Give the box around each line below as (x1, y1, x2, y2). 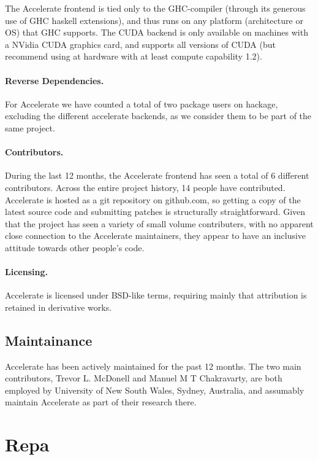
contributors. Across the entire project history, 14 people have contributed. (5, 181, 286, 193)
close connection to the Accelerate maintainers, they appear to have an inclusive (5, 229, 306, 242)
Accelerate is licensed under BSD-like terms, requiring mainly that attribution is (5, 289, 307, 302)
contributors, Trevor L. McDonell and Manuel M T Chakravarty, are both (5, 372, 282, 384)
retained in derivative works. (5, 300, 112, 313)
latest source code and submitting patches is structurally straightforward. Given (5, 205, 306, 218)
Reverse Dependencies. (5, 74, 104, 87)
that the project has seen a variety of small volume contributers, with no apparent (5, 217, 314, 230)
